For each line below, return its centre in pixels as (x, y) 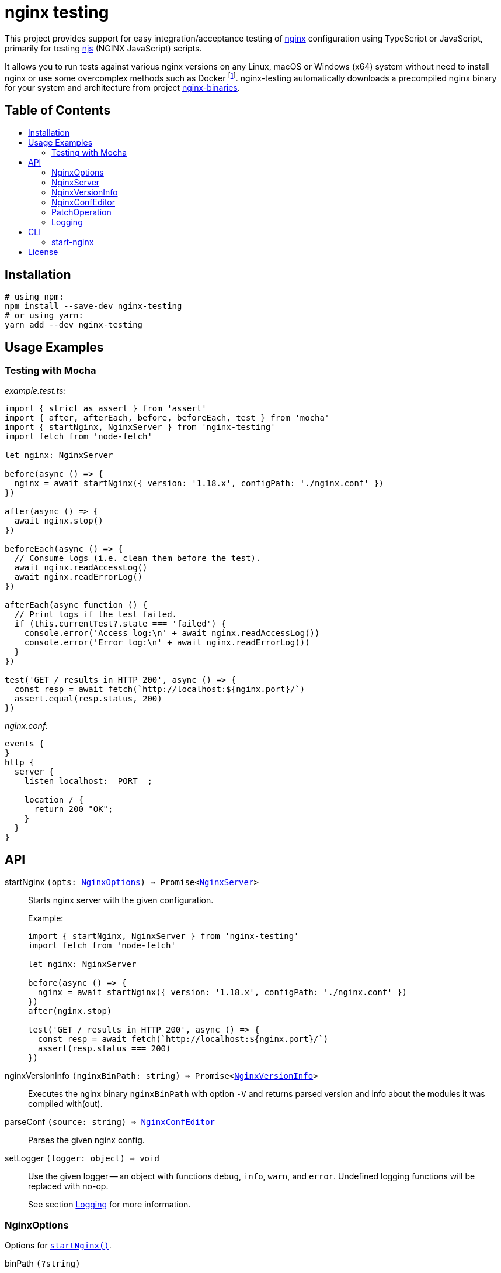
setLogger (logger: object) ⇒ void (82, 1158)
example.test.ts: (35, 391)
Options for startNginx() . (58, 1245)
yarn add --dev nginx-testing (74, 325)
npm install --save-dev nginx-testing (93, 306)
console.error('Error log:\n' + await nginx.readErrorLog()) (167, 643)
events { (25, 744)
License (43, 252)
